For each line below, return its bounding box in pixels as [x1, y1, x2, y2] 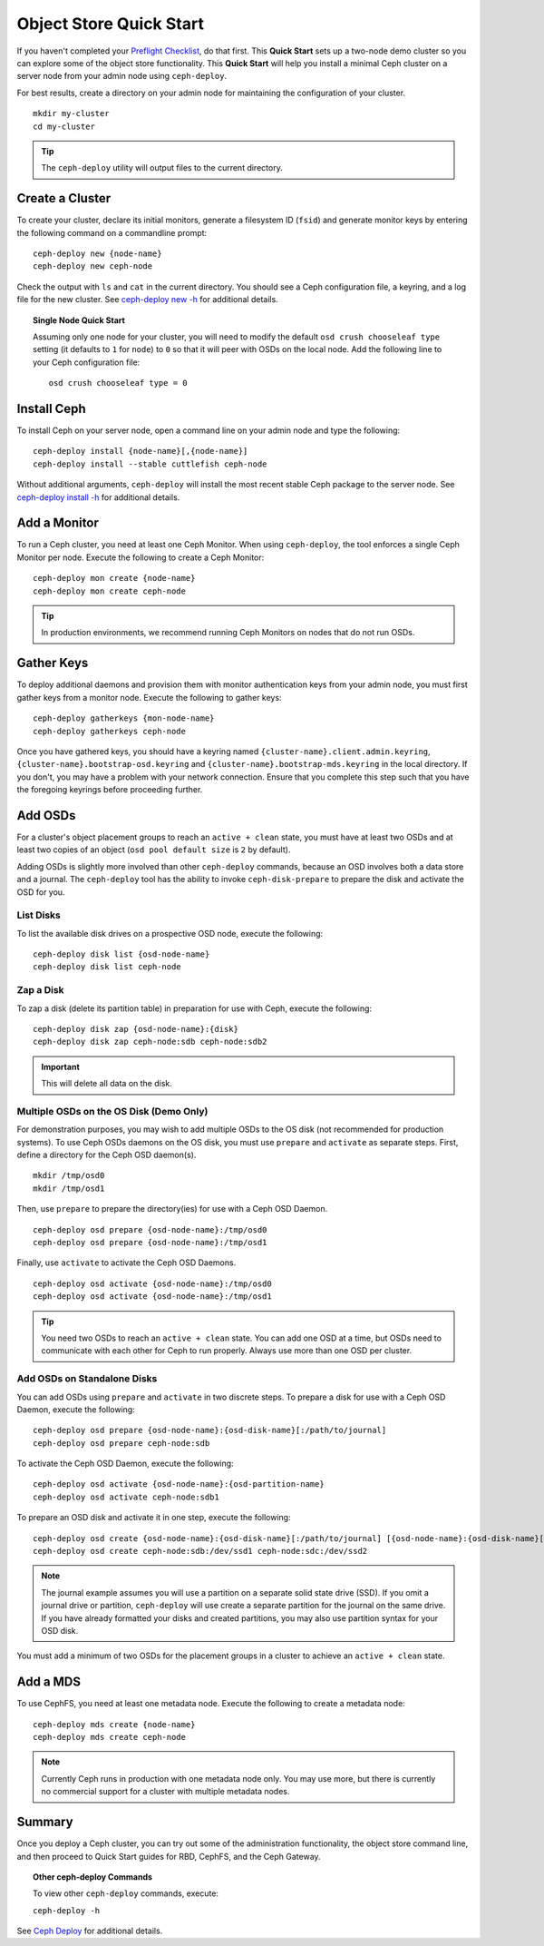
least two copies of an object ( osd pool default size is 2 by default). [16, 844, 291, 855]
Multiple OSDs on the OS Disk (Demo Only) [16, 1105, 209, 1117]
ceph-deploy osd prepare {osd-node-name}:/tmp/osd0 [33, 1224, 267, 1234]
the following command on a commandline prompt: [16, 227, 208, 238]
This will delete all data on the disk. [41, 1078, 172, 1089]
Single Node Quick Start [33, 314, 126, 326]
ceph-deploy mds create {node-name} [33, 1719, 196, 1729]
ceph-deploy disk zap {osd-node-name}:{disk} [33, 1024, 239, 1034]
